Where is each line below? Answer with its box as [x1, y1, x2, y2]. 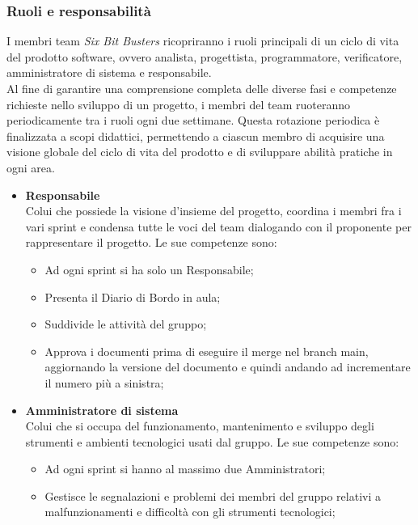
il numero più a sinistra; [44, 374, 164, 391]
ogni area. [6, 159, 55, 176]
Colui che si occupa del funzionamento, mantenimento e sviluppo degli [25, 417, 374, 434]
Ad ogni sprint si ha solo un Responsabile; [44, 260, 254, 277]
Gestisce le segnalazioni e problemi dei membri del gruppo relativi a [44, 487, 382, 504]
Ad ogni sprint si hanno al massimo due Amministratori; [44, 460, 326, 477]
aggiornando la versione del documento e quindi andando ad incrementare [44, 358, 411, 375]
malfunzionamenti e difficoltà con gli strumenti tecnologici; [44, 503, 336, 520]
